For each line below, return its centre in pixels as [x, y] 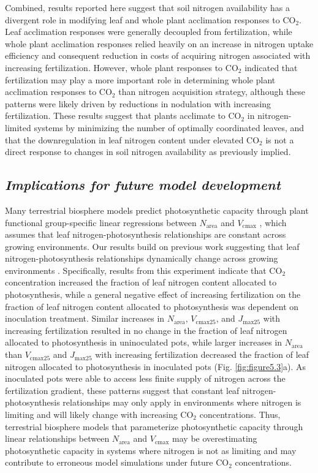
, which [273, 222]
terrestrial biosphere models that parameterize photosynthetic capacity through [154, 426]
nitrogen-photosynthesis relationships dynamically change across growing [142, 258]
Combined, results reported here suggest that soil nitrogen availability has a [147, 7]
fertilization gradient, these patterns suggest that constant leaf [122, 390]
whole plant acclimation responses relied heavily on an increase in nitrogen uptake [159, 43]
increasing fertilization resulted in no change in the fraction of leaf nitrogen [146, 330]
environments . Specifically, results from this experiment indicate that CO [144, 270]
